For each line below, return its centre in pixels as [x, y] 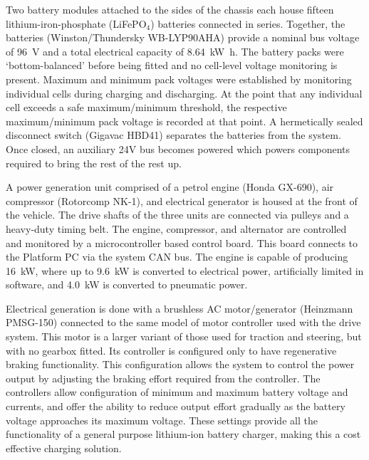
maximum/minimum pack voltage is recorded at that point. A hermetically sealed [184, 121]
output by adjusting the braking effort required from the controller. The [163, 378]
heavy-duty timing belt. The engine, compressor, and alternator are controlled [176, 228]
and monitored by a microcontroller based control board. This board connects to [182, 242]
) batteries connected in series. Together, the [248, 23]
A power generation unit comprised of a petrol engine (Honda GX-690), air [170, 187]
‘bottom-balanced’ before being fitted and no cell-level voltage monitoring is [172, 65]
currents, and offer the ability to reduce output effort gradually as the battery [176, 406]
